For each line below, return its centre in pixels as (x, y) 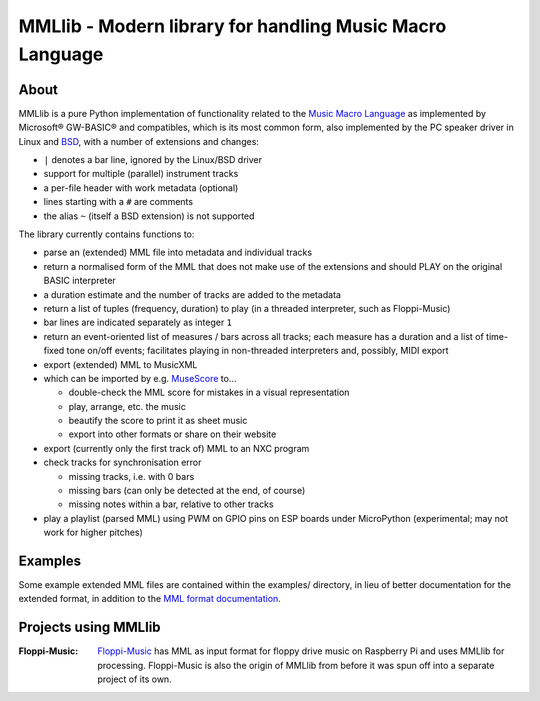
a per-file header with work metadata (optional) (141, 187)
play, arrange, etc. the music (127, 406)
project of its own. (134, 679)
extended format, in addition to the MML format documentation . (150, 599)
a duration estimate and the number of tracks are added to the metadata (192, 294)
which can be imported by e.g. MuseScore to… (140, 378)
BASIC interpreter (80, 281)
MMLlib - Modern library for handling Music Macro (232, 26)
